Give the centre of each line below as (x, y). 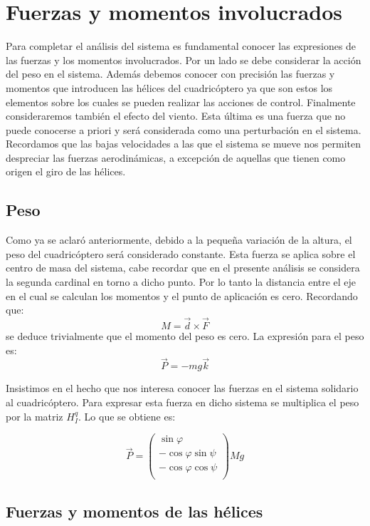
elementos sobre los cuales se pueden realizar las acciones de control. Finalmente (181, 102)
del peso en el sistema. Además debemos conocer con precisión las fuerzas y (170, 74)
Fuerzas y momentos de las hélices (134, 511)
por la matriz (35, 416)
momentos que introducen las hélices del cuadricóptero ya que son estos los (169, 87)
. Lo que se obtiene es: (127, 416)
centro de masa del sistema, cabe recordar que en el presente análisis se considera (183, 268)
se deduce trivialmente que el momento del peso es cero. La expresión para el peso (185, 336)
